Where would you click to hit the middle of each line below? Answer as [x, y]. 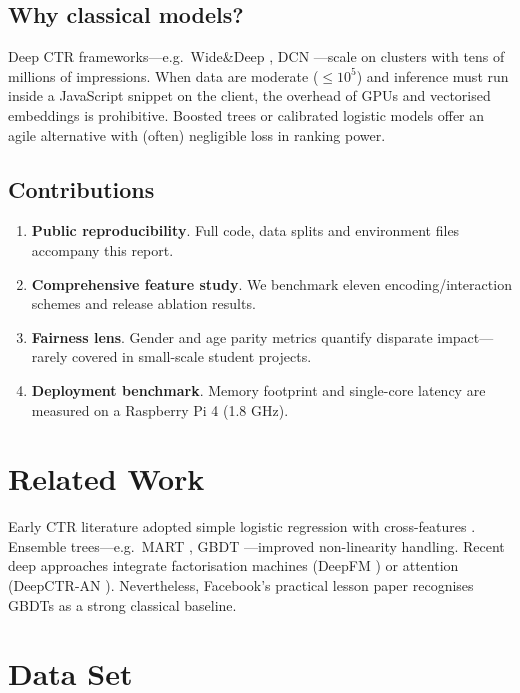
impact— [465, 336]
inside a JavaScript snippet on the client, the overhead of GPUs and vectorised [249, 95]
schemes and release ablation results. [143, 303]
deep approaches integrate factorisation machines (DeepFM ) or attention [233, 565]
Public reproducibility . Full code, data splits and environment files [245, 230]
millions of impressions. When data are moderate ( [163, 75]
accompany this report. [102, 249]
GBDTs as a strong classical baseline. [122, 604]
